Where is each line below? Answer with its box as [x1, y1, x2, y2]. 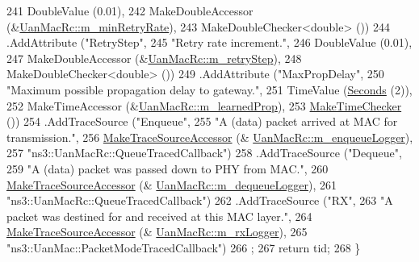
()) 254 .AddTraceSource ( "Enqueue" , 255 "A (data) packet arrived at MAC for [6, 113, 398, 130]
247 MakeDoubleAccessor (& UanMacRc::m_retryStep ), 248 [6, 49, 302, 66]
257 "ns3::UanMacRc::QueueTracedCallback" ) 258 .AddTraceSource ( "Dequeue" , [6, 144, 402, 161]
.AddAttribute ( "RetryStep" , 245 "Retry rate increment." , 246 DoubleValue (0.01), [6, 34, 413, 51]
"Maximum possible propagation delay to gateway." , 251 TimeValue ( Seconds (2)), [6, 81, 413, 98]
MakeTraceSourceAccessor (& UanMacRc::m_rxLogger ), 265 [6, 223, 308, 240]
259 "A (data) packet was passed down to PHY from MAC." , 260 [6, 160, 329, 177]
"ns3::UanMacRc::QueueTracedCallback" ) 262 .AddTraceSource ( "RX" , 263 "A [6, 192, 393, 209]
